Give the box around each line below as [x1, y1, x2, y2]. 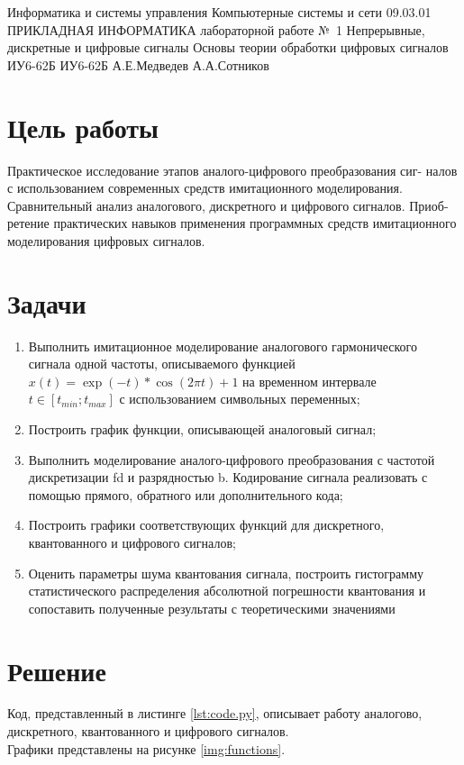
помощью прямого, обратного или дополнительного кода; [28, 485, 343, 504]
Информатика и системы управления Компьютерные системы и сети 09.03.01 [7, 3, 432, 21]
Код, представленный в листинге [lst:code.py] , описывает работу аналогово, [7, 704, 423, 723]
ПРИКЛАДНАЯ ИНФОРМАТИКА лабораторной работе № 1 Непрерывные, [7, 20, 425, 39]
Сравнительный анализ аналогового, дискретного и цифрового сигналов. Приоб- [7, 196, 449, 214]
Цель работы [7, 108, 159, 145]
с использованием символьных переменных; [119, 389, 360, 408]
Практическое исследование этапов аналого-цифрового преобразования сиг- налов [7, 160, 458, 179]
